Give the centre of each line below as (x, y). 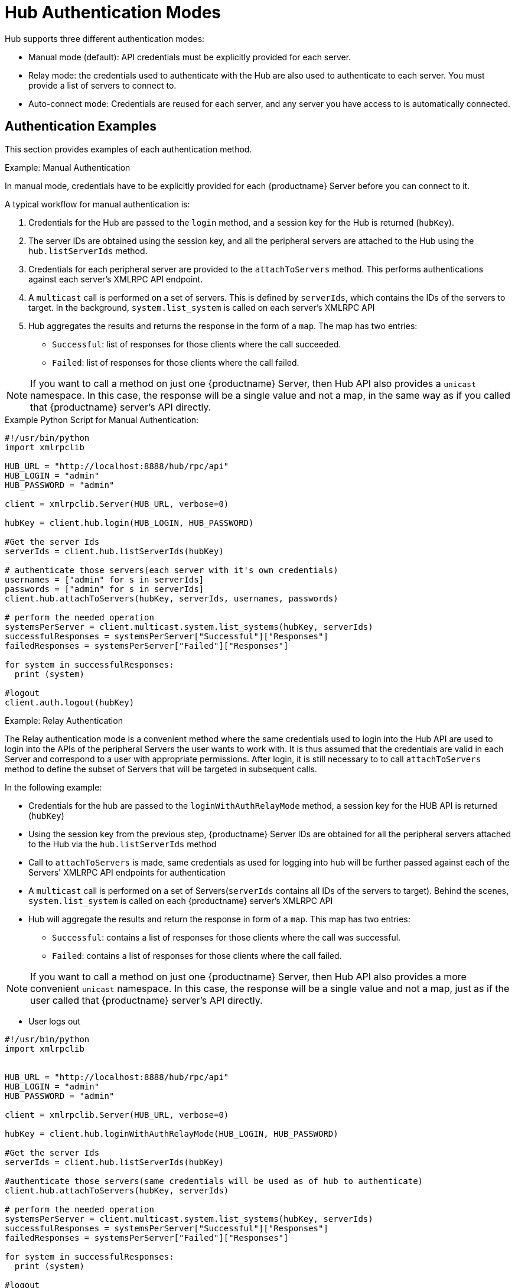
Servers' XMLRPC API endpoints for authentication (127, 872)
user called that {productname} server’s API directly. (146, 1000)
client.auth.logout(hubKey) (70, 702)
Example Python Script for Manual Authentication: (102, 419)
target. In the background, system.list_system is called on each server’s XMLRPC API (202, 307)
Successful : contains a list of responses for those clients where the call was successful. (226, 937)
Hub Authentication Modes (113, 12)
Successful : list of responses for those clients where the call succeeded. (197, 344)
